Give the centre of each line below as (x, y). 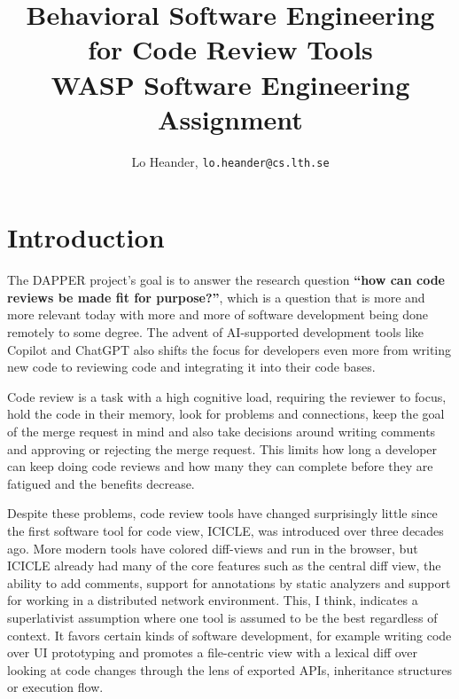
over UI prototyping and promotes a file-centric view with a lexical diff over (213, 652)
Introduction (86, 237)
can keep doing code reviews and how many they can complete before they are (220, 466)
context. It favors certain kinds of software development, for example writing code (229, 635)
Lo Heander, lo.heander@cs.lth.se (230, 161)
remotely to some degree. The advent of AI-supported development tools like (216, 332)
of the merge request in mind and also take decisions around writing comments (222, 432)
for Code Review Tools (230, 49)
